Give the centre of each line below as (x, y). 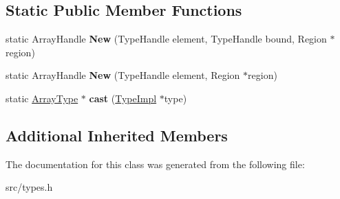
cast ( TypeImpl (123, 98)
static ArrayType (42, 98)
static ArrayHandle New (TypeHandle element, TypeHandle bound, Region (166, 39)
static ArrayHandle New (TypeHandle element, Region (123, 75)
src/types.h (29, 187)
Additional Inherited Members (117, 135)
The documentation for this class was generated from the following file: (155, 164)
